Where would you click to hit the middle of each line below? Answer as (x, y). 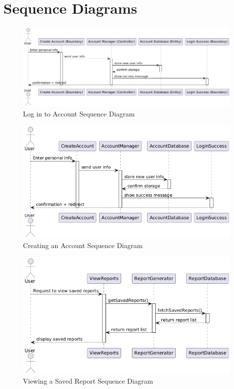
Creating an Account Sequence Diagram (83, 245)
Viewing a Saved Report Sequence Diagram (88, 381)
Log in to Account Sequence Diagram (79, 113)
